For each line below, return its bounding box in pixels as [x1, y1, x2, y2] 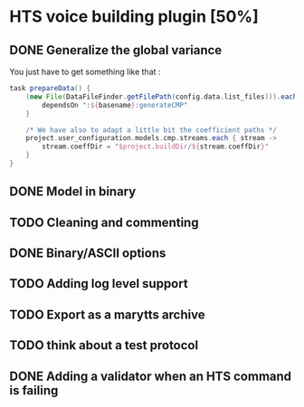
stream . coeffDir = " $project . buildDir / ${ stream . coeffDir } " [42, 142, 270, 151]
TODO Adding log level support [9, 276, 188, 291]
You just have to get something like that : [9, 66, 161, 77]
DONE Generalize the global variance [9, 43, 223, 58]
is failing [9, 383, 59, 398]
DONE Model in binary [9, 184, 137, 200]
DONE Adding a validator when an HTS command [9, 368, 292, 383]
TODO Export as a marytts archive [9, 307, 205, 322]
